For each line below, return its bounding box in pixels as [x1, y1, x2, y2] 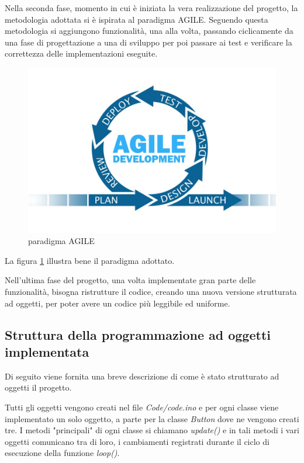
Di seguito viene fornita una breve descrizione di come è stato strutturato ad [5, 370, 279, 382]
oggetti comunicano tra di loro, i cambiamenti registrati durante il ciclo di [5, 435, 270, 447]
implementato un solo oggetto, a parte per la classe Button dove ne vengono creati [5, 412, 299, 424]
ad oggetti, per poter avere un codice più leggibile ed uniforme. [5, 297, 230, 309]
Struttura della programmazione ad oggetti [5, 325, 271, 343]
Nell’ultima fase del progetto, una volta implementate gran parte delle [5, 274, 256, 286]
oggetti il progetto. [5, 381, 72, 394]
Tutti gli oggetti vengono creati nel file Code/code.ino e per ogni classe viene [5, 401, 279, 413]
